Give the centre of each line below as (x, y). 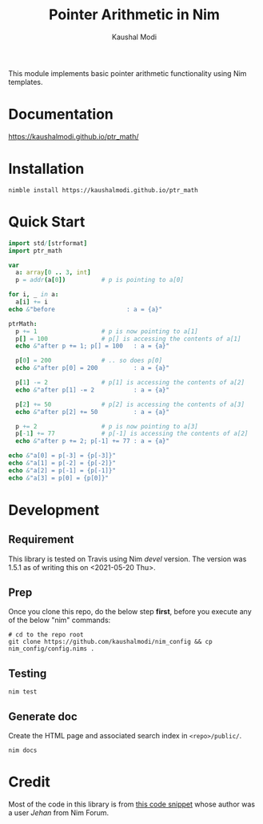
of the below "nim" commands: (60, 620)
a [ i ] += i (32, 302)
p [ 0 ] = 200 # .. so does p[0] (89, 361)
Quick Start (47, 222)
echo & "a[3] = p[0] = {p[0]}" (59, 478)
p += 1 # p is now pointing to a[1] (107, 331)
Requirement (41, 539)
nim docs (23, 750)
